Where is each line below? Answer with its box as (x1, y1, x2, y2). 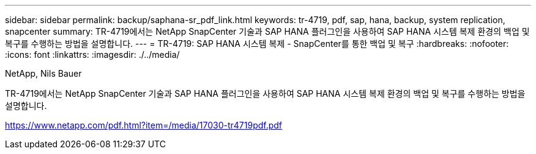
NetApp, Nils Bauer (5, 68, 82, 79)
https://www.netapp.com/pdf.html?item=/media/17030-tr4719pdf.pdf (5, 120, 283, 130)
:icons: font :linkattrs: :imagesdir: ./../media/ (5, 49, 180, 60)
